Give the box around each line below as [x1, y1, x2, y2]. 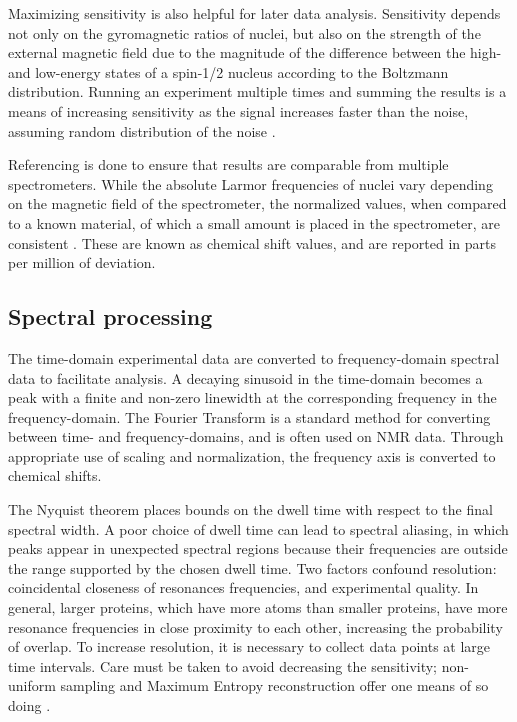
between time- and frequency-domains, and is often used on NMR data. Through [8, 426, 504, 447]
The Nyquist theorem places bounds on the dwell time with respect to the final [8, 499, 493, 520]
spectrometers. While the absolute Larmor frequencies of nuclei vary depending [8, 173, 493, 194]
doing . [8, 695, 51, 716]
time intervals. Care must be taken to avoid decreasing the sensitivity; [8, 655, 438, 676]
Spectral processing [8, 301, 213, 332]
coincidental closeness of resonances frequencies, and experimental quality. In [8, 577, 479, 598]
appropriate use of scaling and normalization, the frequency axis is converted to [8, 445, 496, 466]
